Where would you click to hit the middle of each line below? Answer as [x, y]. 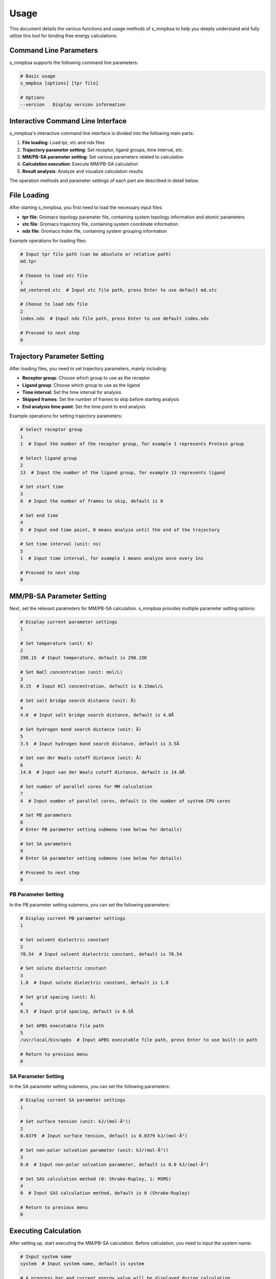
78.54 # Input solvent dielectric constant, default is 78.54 [101, 954]
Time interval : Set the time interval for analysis [72, 392]
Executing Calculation [45, 1231]
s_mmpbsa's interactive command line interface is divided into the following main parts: [102, 133]
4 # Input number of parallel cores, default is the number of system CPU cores [125, 801]
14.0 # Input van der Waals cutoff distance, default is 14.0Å [102, 772]
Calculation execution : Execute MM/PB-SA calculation [80, 164]
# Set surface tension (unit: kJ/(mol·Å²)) [76, 1121]
